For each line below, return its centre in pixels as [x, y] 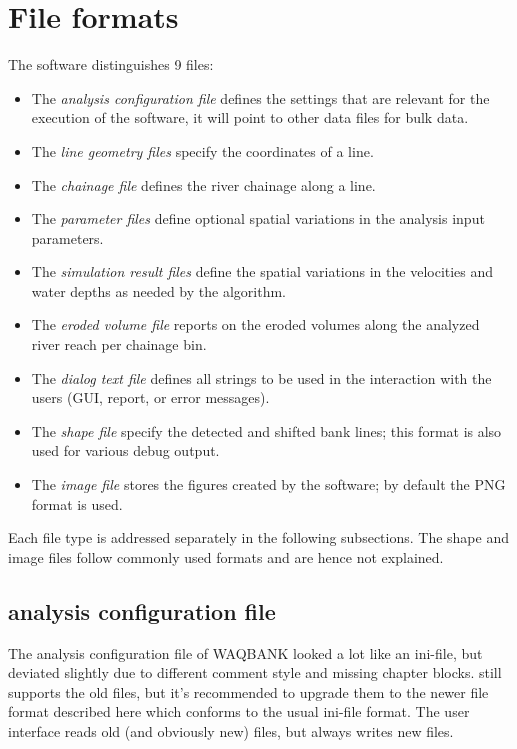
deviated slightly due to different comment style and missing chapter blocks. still [255, 672]
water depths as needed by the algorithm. [158, 290]
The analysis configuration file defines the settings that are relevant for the [260, 97]
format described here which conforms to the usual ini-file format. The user [239, 711]
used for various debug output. [125, 450]
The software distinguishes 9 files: [111, 64]
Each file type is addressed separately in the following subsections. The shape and [258, 537]
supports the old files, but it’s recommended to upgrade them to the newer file [248, 691]
